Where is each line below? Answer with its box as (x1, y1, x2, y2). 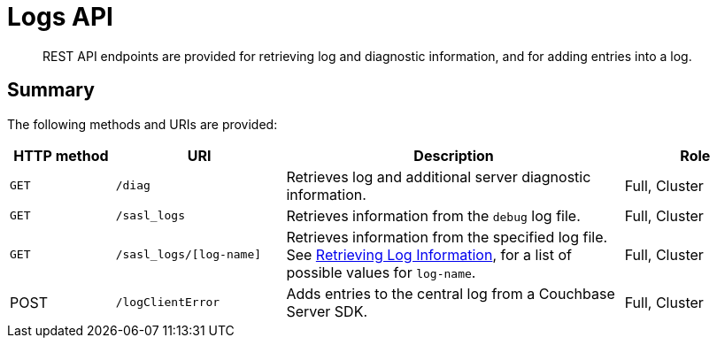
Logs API (7, 2, 113, 32)
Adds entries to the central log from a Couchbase (286, 284, 615, 303)
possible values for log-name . (286, 263, 476, 281)
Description (413, 146, 494, 165)
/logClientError (115, 295, 220, 310)
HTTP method (13, 146, 109, 165)
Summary (7, 79, 95, 102)
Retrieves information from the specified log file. (286, 227, 608, 246)
